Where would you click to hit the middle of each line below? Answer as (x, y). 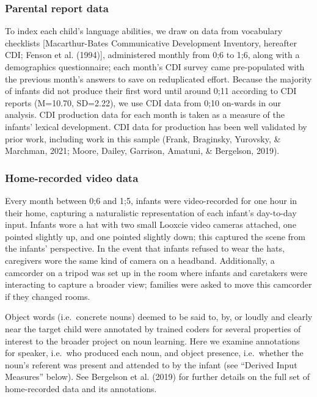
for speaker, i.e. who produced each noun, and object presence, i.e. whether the (154, 353)
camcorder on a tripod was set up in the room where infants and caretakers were (156, 272)
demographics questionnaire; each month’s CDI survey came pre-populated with (155, 67)
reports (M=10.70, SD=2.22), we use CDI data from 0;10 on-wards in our (143, 102)
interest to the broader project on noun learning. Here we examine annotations (152, 341)
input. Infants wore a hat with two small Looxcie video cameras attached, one (151, 224)
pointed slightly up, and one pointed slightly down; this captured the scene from (155, 236)
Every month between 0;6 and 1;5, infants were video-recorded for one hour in (151, 200)
